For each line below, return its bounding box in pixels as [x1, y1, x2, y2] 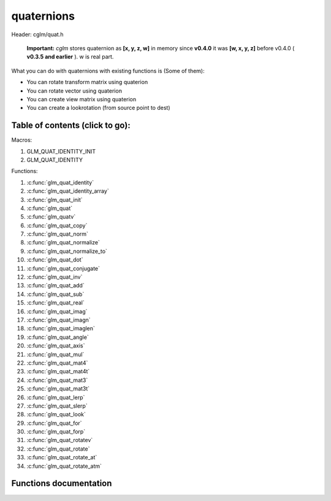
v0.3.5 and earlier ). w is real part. [26, 53, 114, 61]
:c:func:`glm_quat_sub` [26, 290, 85, 298]
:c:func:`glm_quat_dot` [26, 256, 83, 263]
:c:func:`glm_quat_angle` [26, 333, 89, 341]
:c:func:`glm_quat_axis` [26, 342, 85, 349]
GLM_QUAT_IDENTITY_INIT [26, 147, 96, 155]
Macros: [11, 136, 32, 144]
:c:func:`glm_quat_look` [26, 411, 86, 418]
